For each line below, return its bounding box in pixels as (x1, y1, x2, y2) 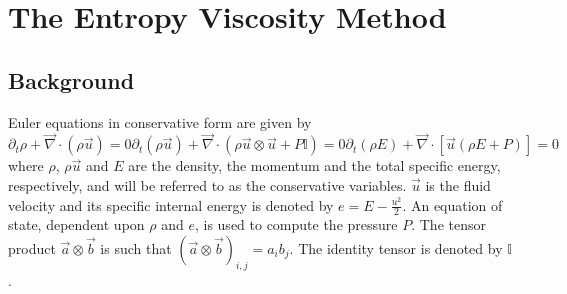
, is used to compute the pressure (194, 214, 398, 235)
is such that (100, 238, 172, 258)
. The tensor (411, 214, 486, 235)
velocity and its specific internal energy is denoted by (8, 194, 334, 215)
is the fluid (425, 174, 491, 195)
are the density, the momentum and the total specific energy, (128, 155, 501, 176)
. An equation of (402, 194, 503, 215)
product (8, 238, 56, 258)
